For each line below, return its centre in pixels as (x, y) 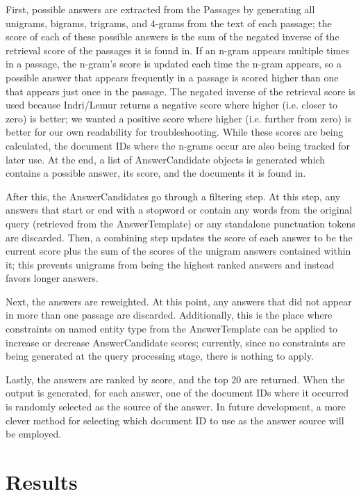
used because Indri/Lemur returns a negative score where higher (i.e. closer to (172, 105)
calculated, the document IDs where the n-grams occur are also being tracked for (178, 145)
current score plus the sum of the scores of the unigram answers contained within (178, 251)
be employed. (34, 434)
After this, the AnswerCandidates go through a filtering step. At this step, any (173, 196)
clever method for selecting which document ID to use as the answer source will (175, 420)
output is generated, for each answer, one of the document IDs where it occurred (177, 393)
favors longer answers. (52, 278)
